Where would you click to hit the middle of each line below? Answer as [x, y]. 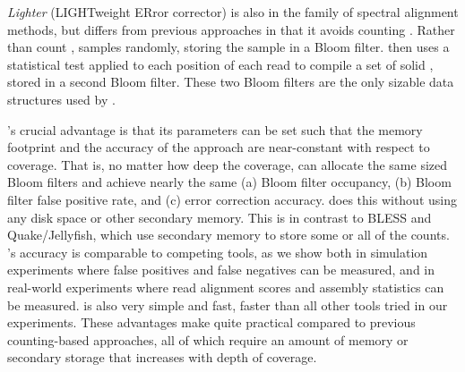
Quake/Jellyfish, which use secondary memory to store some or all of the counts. [228, 235]
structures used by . [61, 99]
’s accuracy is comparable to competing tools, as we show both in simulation [218, 252]
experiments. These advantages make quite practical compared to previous [211, 322]
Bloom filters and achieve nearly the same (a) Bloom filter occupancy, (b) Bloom [229, 182]
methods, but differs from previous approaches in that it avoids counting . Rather [231, 29]
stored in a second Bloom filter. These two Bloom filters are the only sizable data [231, 82]
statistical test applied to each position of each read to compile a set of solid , [220, 64]
